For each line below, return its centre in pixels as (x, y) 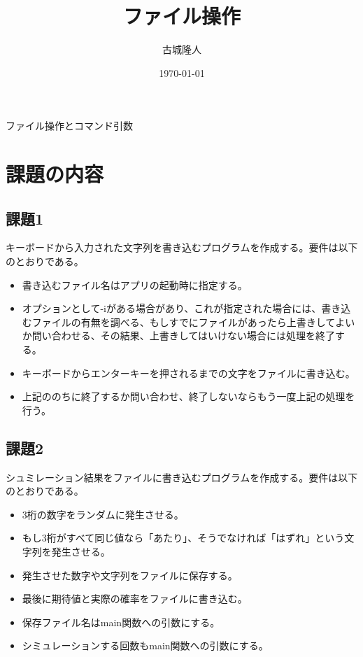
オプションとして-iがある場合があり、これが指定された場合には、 (172, 308)
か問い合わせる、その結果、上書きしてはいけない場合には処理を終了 (179, 335)
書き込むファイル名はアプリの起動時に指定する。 (135, 284)
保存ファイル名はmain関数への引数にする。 (121, 622)
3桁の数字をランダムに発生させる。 (103, 514)
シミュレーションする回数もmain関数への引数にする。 (145, 645)
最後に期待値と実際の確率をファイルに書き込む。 (135, 599)
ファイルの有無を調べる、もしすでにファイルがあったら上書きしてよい (193, 322)
